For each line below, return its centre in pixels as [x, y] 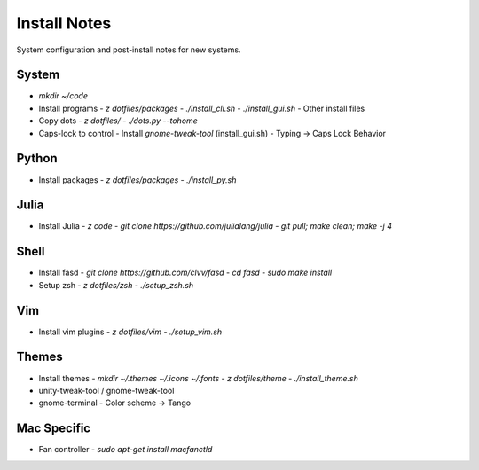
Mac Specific [54, 429]
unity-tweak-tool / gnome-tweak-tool [106, 390]
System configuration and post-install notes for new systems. [129, 50]
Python [37, 158]
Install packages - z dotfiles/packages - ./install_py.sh [137, 180]
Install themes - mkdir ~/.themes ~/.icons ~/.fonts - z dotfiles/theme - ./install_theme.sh [198, 378]
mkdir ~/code [63, 96]
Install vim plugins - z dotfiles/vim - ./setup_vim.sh [130, 332]
